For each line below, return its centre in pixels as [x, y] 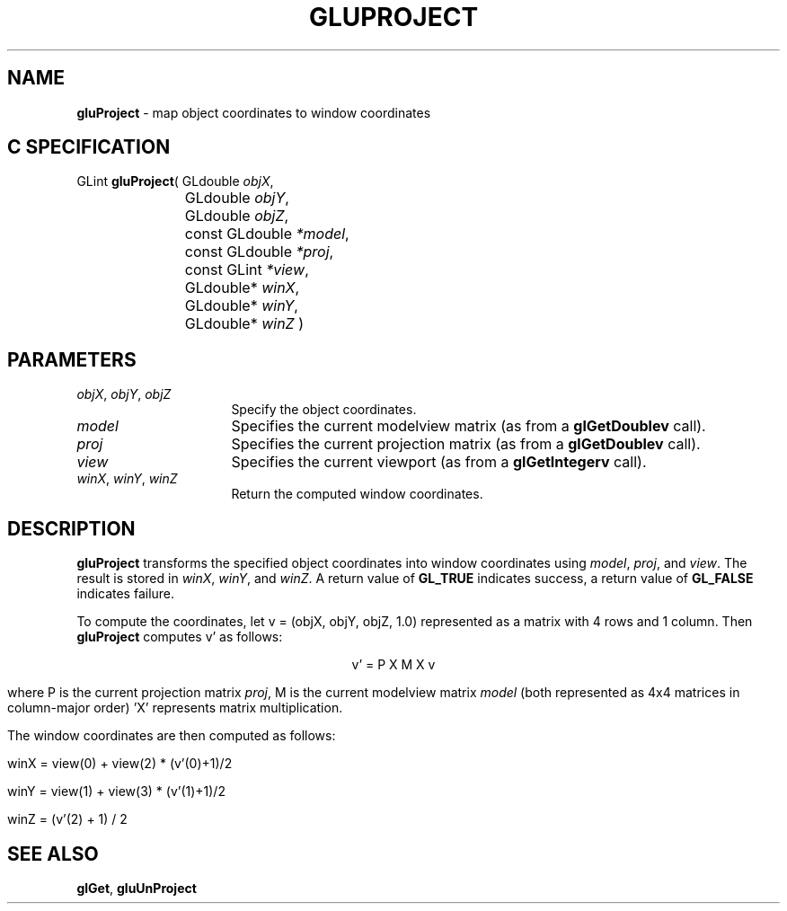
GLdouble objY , [237, 198]
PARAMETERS [72, 359]
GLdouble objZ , [237, 216]
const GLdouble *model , [267, 234]
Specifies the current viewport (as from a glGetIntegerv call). [439, 462]
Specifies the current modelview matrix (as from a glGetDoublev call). [469, 426]
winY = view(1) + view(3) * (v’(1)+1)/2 [116, 792]
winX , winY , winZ [127, 479]
